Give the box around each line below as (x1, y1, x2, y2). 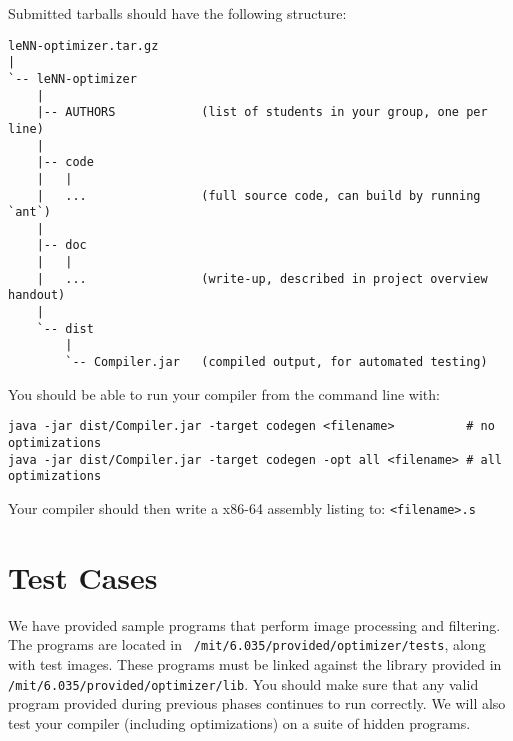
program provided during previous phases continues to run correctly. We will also (8, 693, 506, 714)
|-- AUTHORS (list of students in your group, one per (36, 105, 488, 120)
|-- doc (36, 238, 87, 253)
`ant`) (8, 205, 51, 220)
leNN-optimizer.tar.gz (8, 38, 159, 53)
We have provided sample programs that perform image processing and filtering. (8, 614, 501, 635)
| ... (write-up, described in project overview (36, 271, 488, 286)
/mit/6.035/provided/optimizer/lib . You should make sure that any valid (8, 673, 479, 694)
